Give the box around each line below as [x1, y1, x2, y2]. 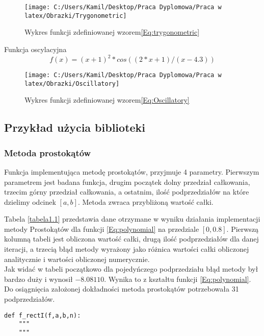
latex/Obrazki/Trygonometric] [24, 12, 127, 19]
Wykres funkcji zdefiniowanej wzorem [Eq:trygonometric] [24, 27, 200, 37]
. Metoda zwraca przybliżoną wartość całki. [77, 196, 214, 207]
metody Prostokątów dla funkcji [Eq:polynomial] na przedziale [4, 223, 199, 234]
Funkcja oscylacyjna [4, 43, 67, 54]
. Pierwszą [226, 223, 259, 234]
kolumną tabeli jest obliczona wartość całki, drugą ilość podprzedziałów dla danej [4, 233, 259, 244]
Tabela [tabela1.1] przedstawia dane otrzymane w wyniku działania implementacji [4, 213, 260, 224]
